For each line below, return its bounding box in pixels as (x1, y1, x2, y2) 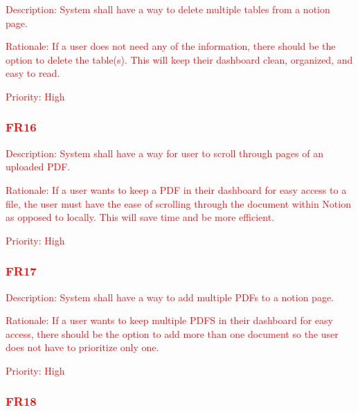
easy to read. (6, 66, 60, 80)
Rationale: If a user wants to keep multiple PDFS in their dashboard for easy (6, 313, 333, 328)
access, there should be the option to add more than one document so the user (6, 326, 339, 341)
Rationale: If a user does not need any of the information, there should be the (6, 39, 336, 53)
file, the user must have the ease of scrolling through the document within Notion (6, 196, 351, 211)
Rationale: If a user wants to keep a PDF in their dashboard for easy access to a (6, 182, 347, 197)
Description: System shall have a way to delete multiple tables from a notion (6, 2, 330, 16)
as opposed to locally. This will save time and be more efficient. (6, 210, 275, 224)
